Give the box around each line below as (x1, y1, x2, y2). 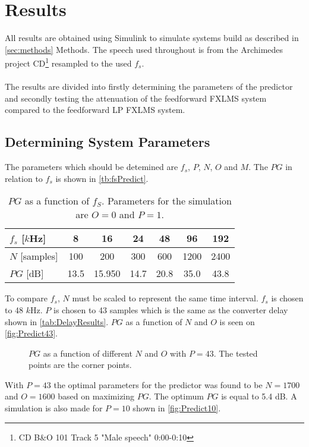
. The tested (213, 347, 258, 359)
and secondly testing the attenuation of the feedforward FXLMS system (5, 92, 267, 104)
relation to (5, 172, 43, 184)
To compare (5, 292, 48, 304)
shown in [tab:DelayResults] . (5, 315, 109, 328)
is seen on (219, 315, 255, 328)
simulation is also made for (5, 402, 103, 414)
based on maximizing (58, 390, 135, 402)
